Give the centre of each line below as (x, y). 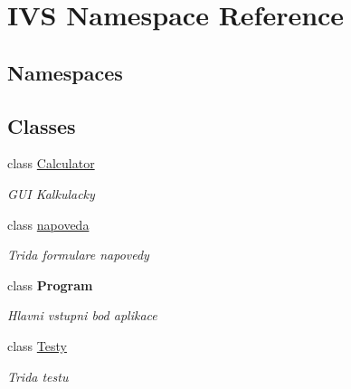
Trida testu (38, 376)
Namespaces (65, 72)
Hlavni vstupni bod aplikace (82, 315)
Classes (42, 125)
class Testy (37, 345)
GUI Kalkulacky (51, 193)
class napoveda (48, 224)
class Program (50, 285)
